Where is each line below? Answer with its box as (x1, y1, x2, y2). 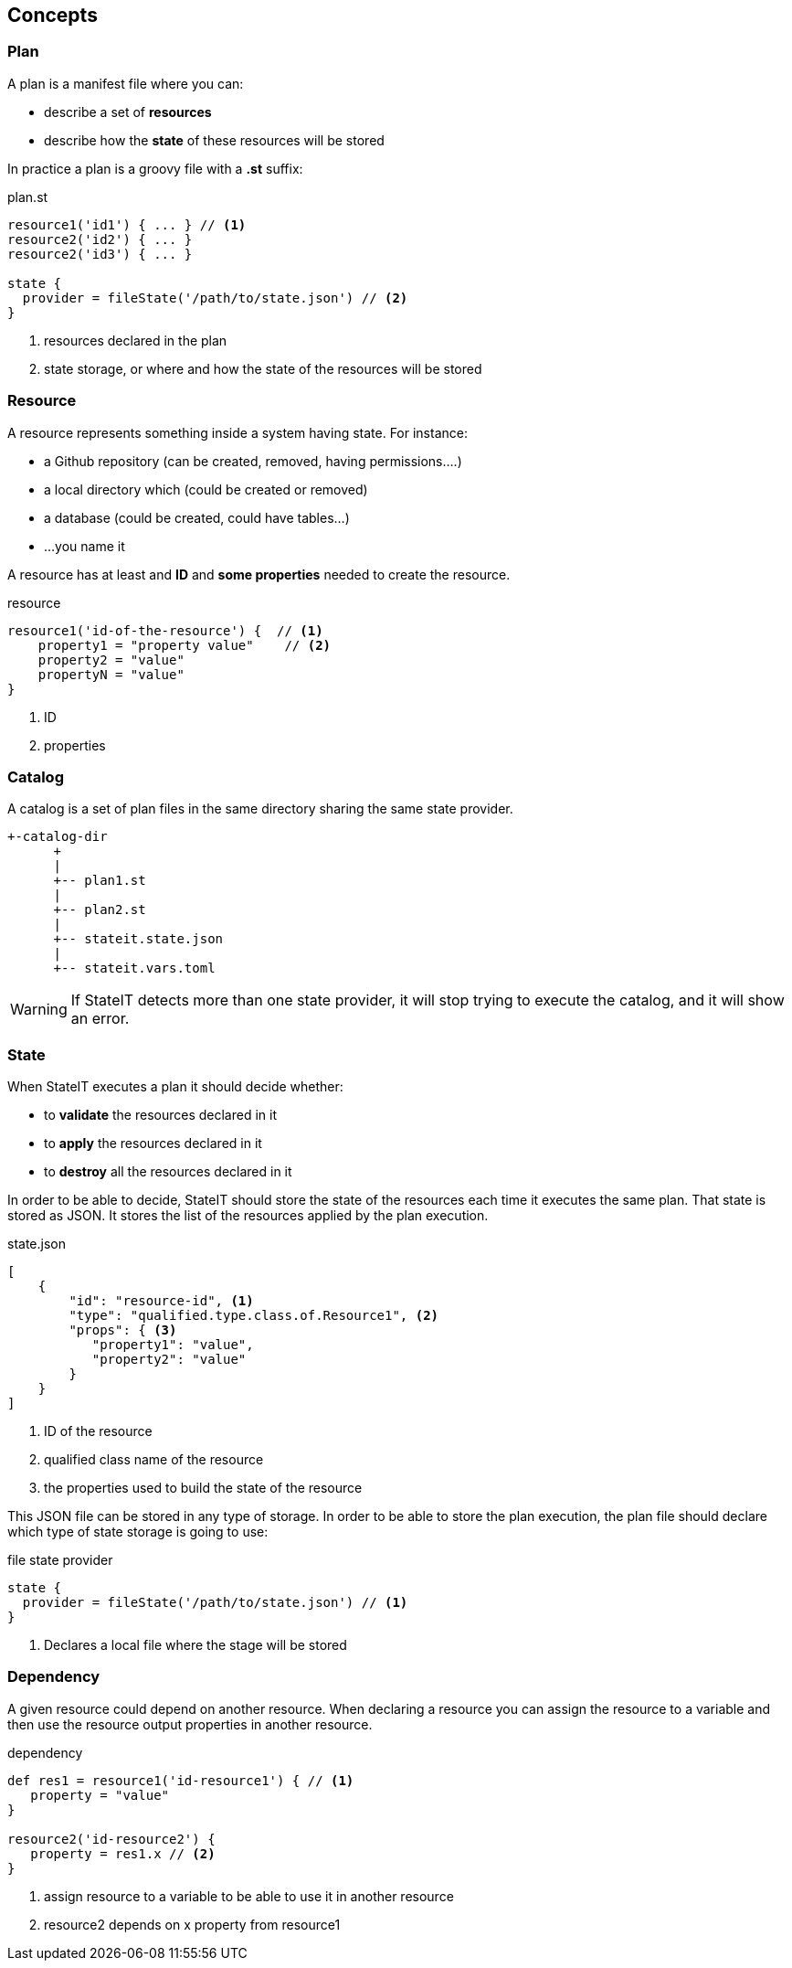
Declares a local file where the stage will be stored (44, 1637, 347, 1654)
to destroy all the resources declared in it (44, 1164, 292, 1180)
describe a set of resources (44, 103, 212, 120)
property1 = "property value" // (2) (37, 637, 332, 653)
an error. (70, 1009, 130, 1028)
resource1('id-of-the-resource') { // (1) (7, 622, 323, 638)
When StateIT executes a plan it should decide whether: (7, 1079, 343, 1095)
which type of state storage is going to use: (7, 1524, 269, 1540)
